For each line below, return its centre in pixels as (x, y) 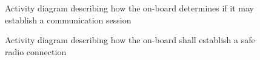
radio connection (36, 51)
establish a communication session (68, 19)
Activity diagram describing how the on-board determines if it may (129, 8)
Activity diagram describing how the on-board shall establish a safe (130, 40)
